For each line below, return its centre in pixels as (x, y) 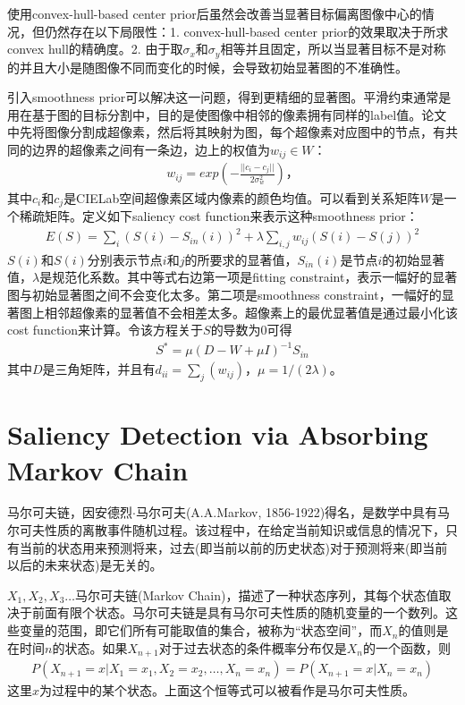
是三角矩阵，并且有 (99, 369)
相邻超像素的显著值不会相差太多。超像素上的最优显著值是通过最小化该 (251, 312)
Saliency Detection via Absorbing (218, 434)
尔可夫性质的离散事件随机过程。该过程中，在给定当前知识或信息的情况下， (226, 530)
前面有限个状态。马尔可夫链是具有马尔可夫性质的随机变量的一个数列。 (238, 612)
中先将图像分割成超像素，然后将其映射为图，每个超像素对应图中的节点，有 (226, 132)
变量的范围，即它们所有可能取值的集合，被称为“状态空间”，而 (201, 630)
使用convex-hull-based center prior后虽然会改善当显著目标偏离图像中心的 (215, 13)
